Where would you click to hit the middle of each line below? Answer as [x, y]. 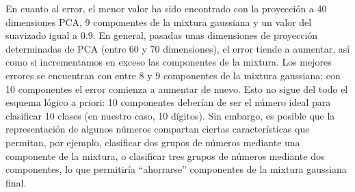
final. [16, 182]
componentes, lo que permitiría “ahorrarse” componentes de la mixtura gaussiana [176, 169]
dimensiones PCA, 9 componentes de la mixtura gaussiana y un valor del [159, 22]
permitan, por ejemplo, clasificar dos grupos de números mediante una [153, 142]
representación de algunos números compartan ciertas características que [158, 129]
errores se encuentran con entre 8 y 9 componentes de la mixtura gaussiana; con [173, 75]
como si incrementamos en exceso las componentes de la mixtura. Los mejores [169, 62]
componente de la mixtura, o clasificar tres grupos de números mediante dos [165, 155]
